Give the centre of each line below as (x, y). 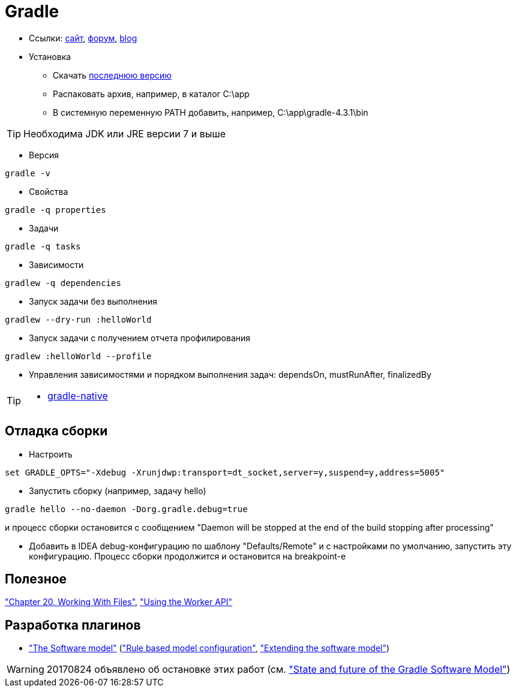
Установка (50, 56)
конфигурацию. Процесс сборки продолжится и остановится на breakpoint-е (187, 556)
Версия (44, 155)
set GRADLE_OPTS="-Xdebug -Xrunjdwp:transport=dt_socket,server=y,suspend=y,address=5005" (225, 472)
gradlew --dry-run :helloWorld (78, 319)
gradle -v (28, 173)
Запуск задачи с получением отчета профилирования (140, 338)
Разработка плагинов (73, 625)
